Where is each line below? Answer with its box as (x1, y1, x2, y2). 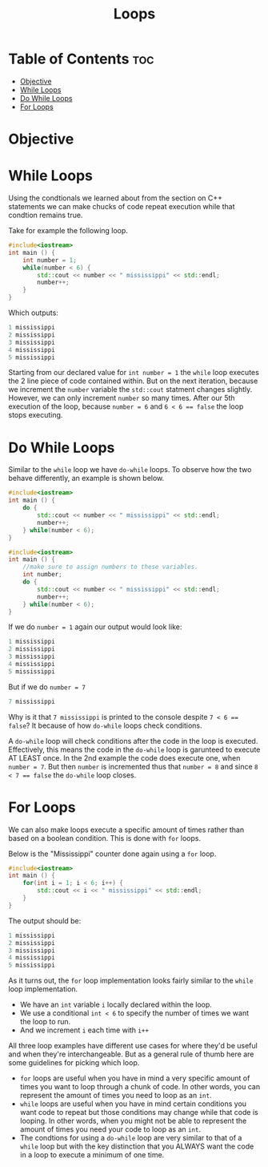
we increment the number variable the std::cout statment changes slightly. (8, 385, 253, 394)
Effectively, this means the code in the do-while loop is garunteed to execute (8, 745, 261, 754)
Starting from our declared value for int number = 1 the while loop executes (8, 368, 260, 378)
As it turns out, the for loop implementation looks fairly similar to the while (8, 975, 254, 986)
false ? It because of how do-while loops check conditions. (8, 721, 202, 730)
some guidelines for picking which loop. (8, 1058, 140, 1068)
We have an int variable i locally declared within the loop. (19, 999, 212, 1010)
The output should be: (8, 915, 82, 926)
